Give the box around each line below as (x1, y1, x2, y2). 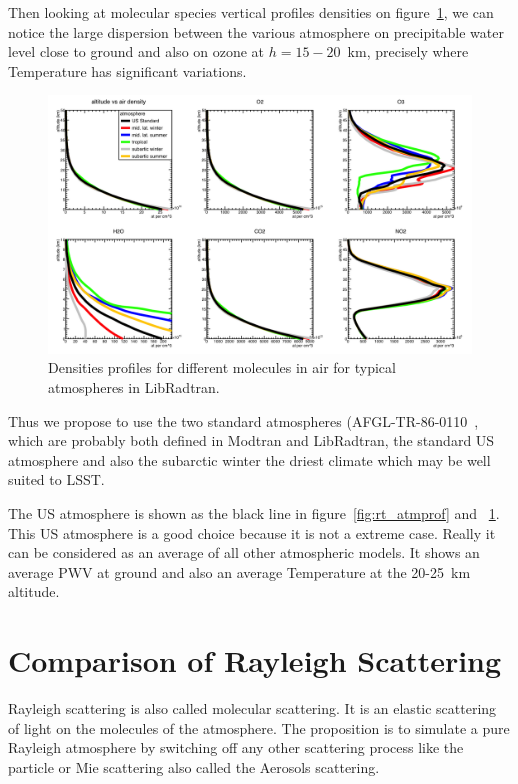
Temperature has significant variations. (8, 60, 247, 81)
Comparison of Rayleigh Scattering (8, 640, 502, 681)
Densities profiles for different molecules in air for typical (48, 357, 396, 378)
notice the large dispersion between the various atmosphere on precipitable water (8, 21, 504, 42)
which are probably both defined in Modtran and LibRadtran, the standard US (8, 430, 495, 451)
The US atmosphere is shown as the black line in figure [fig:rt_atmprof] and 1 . (8, 502, 500, 523)
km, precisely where (347, 41, 469, 62)
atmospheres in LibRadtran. (48, 376, 220, 397)
